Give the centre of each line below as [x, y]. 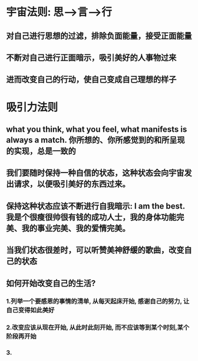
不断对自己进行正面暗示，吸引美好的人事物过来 [91, 58]
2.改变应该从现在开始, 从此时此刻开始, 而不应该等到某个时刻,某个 [98, 327]
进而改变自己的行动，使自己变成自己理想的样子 [91, 79]
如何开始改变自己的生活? [51, 283]
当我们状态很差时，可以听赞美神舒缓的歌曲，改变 [95, 250]
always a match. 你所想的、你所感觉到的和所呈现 [95, 140]
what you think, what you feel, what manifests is [97, 129]
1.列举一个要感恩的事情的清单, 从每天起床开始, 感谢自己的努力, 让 [98, 301]
